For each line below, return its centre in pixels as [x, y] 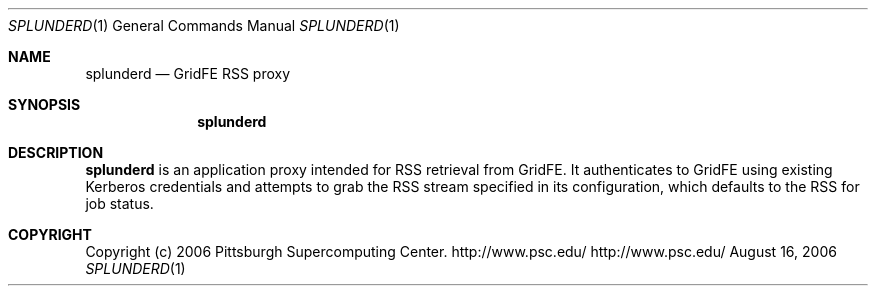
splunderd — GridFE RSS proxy [188, 73]
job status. [119, 203]
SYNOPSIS [44, 104]
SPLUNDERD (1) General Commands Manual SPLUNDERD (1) [204, 25]
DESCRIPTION [56, 152]
